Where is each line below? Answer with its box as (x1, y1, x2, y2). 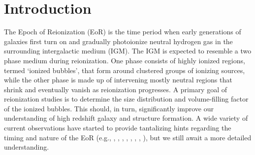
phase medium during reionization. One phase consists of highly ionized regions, (4, 55, 245, 65)
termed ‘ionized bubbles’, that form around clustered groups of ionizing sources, (4, 65, 245, 75)
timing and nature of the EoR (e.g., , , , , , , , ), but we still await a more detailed (4, 132, 252, 142)
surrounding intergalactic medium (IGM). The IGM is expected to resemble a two (4, 46, 252, 56)
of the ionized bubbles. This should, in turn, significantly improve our (4, 103, 214, 113)
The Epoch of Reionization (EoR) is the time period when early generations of (4, 26, 241, 37)
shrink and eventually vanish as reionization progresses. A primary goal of (4, 84, 227, 94)
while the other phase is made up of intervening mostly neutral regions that (4, 75, 232, 85)
